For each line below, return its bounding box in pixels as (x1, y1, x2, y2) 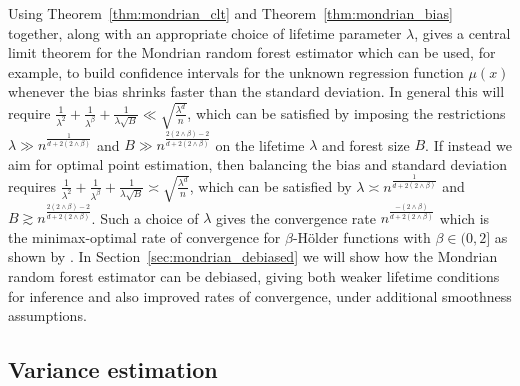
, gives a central (414, 22, 511, 43)
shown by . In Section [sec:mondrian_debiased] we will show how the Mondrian (8, 246, 498, 267)
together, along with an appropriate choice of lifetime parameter (8, 22, 402, 43)
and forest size (322, 134, 410, 155)
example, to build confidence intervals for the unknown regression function (8, 61, 464, 82)
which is (439, 207, 490, 228)
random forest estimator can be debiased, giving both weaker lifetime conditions (8, 265, 500, 286)
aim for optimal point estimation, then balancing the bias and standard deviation (8, 153, 507, 174)
